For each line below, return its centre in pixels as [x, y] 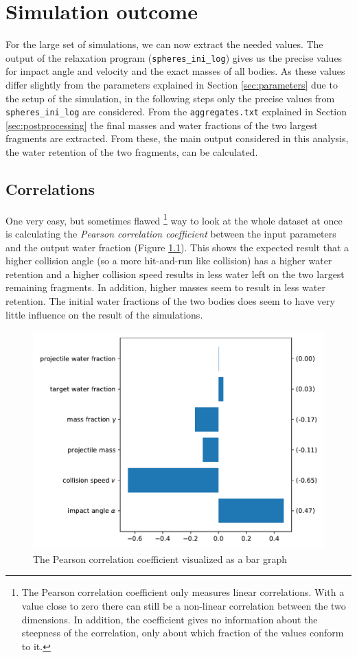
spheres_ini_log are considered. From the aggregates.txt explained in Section [176, 112]
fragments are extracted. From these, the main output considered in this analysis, [177, 138]
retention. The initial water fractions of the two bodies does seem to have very [170, 301]
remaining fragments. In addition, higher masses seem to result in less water [165, 287]
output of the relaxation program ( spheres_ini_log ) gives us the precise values [174, 57]
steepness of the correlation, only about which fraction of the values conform [183, 633]
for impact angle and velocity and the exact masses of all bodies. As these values [175, 71]
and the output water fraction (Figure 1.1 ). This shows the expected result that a [177, 247]
